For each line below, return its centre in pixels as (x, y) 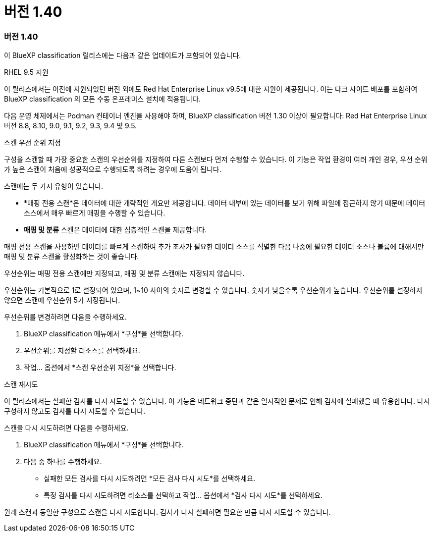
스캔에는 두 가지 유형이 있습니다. (54, 186)
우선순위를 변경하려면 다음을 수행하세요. (65, 317)
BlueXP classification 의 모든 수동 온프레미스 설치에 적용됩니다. (103, 99)
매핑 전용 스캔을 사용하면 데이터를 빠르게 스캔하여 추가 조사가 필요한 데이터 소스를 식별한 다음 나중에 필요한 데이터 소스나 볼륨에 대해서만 (214, 247)
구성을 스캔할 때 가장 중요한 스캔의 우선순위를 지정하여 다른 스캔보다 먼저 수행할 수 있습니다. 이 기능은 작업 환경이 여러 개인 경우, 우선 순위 (216, 160)
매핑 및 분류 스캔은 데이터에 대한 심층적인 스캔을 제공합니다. (115, 230)
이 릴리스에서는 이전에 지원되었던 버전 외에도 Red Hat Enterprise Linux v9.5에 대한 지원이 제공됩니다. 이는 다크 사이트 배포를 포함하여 (211, 89)
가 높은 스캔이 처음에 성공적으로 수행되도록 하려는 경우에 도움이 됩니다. (113, 169)
